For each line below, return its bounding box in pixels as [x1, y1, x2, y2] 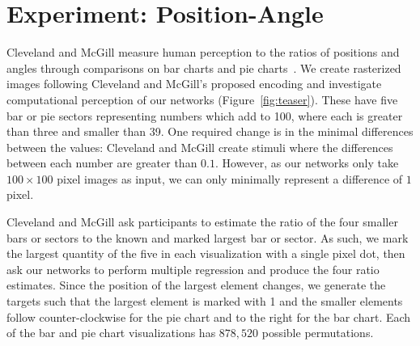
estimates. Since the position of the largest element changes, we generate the [6, 276, 386, 293]
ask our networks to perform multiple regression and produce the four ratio [6, 260, 380, 277]
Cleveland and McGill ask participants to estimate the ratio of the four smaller [6, 213, 398, 230]
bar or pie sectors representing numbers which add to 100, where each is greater [6, 107, 403, 124]
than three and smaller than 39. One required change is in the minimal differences [6, 123, 414, 140]
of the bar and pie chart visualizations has [6, 324, 216, 341]
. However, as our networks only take [214, 154, 399, 171]
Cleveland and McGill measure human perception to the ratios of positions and [6, 44, 400, 61]
